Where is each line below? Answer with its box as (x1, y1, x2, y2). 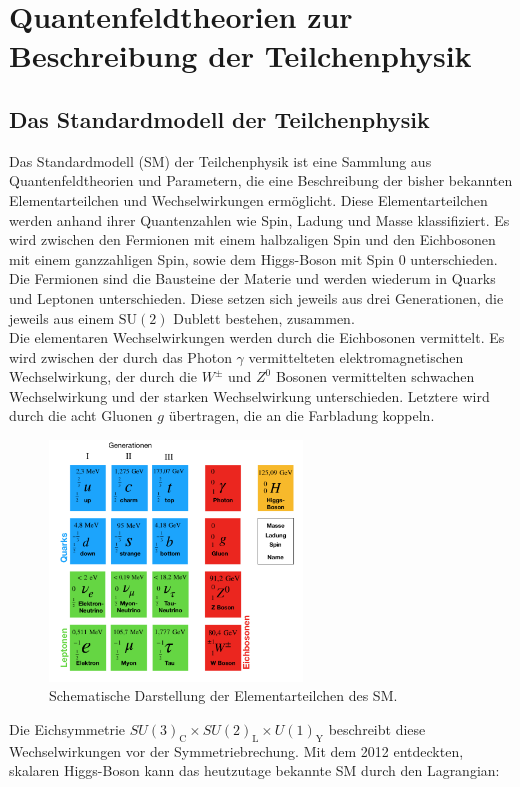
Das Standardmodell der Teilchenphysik (9, 103, 430, 134)
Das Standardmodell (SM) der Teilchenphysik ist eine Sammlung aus (9, 150, 432, 171)
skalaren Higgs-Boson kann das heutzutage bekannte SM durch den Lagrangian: (9, 760, 500, 781)
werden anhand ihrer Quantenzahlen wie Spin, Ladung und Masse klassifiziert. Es (9, 209, 510, 230)
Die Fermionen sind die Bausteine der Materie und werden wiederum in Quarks (9, 268, 496, 289)
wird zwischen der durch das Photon (9, 346, 232, 367)
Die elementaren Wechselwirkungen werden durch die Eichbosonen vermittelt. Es (9, 327, 505, 348)
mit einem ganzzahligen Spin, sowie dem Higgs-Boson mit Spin (9, 248, 395, 269)
